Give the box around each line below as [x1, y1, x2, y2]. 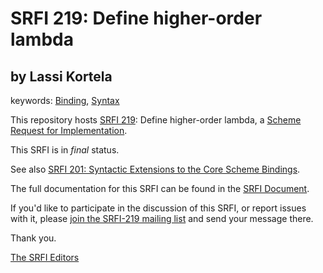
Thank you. [10, 232, 57, 244]
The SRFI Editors [10, 252, 80, 263]
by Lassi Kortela [10, 68, 113, 85]
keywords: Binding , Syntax [10, 95, 120, 106]
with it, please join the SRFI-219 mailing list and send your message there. [10, 213, 314, 224]
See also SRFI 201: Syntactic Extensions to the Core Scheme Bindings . [10, 163, 301, 175]
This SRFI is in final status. [10, 144, 120, 156]
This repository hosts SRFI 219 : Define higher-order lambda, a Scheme [10, 114, 302, 126]
